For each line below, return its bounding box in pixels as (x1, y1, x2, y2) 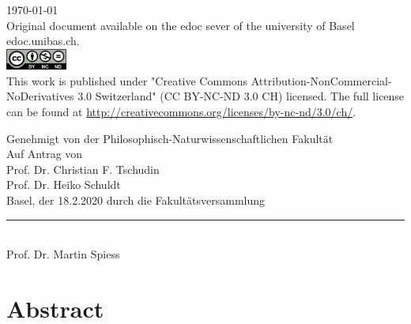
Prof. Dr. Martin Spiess (6, 246, 120, 262)
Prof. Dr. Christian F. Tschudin (6, 160, 160, 177)
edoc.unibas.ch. (6, 32, 80, 49)
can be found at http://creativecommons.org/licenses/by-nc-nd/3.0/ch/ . (6, 104, 356, 120)
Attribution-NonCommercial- (251, 72, 392, 89)
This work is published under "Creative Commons (6, 72, 248, 89)
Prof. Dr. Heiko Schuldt (6, 176, 121, 193)
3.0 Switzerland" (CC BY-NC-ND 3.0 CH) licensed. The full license (77, 88, 405, 104)
